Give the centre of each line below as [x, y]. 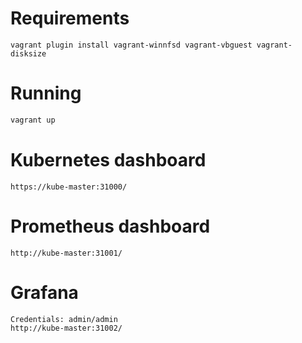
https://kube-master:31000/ [69, 187]
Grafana [44, 292]
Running [46, 93]
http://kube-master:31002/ [66, 328]
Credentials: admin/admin [64, 319]
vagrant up [33, 120]
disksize [28, 53]
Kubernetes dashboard [108, 159]
